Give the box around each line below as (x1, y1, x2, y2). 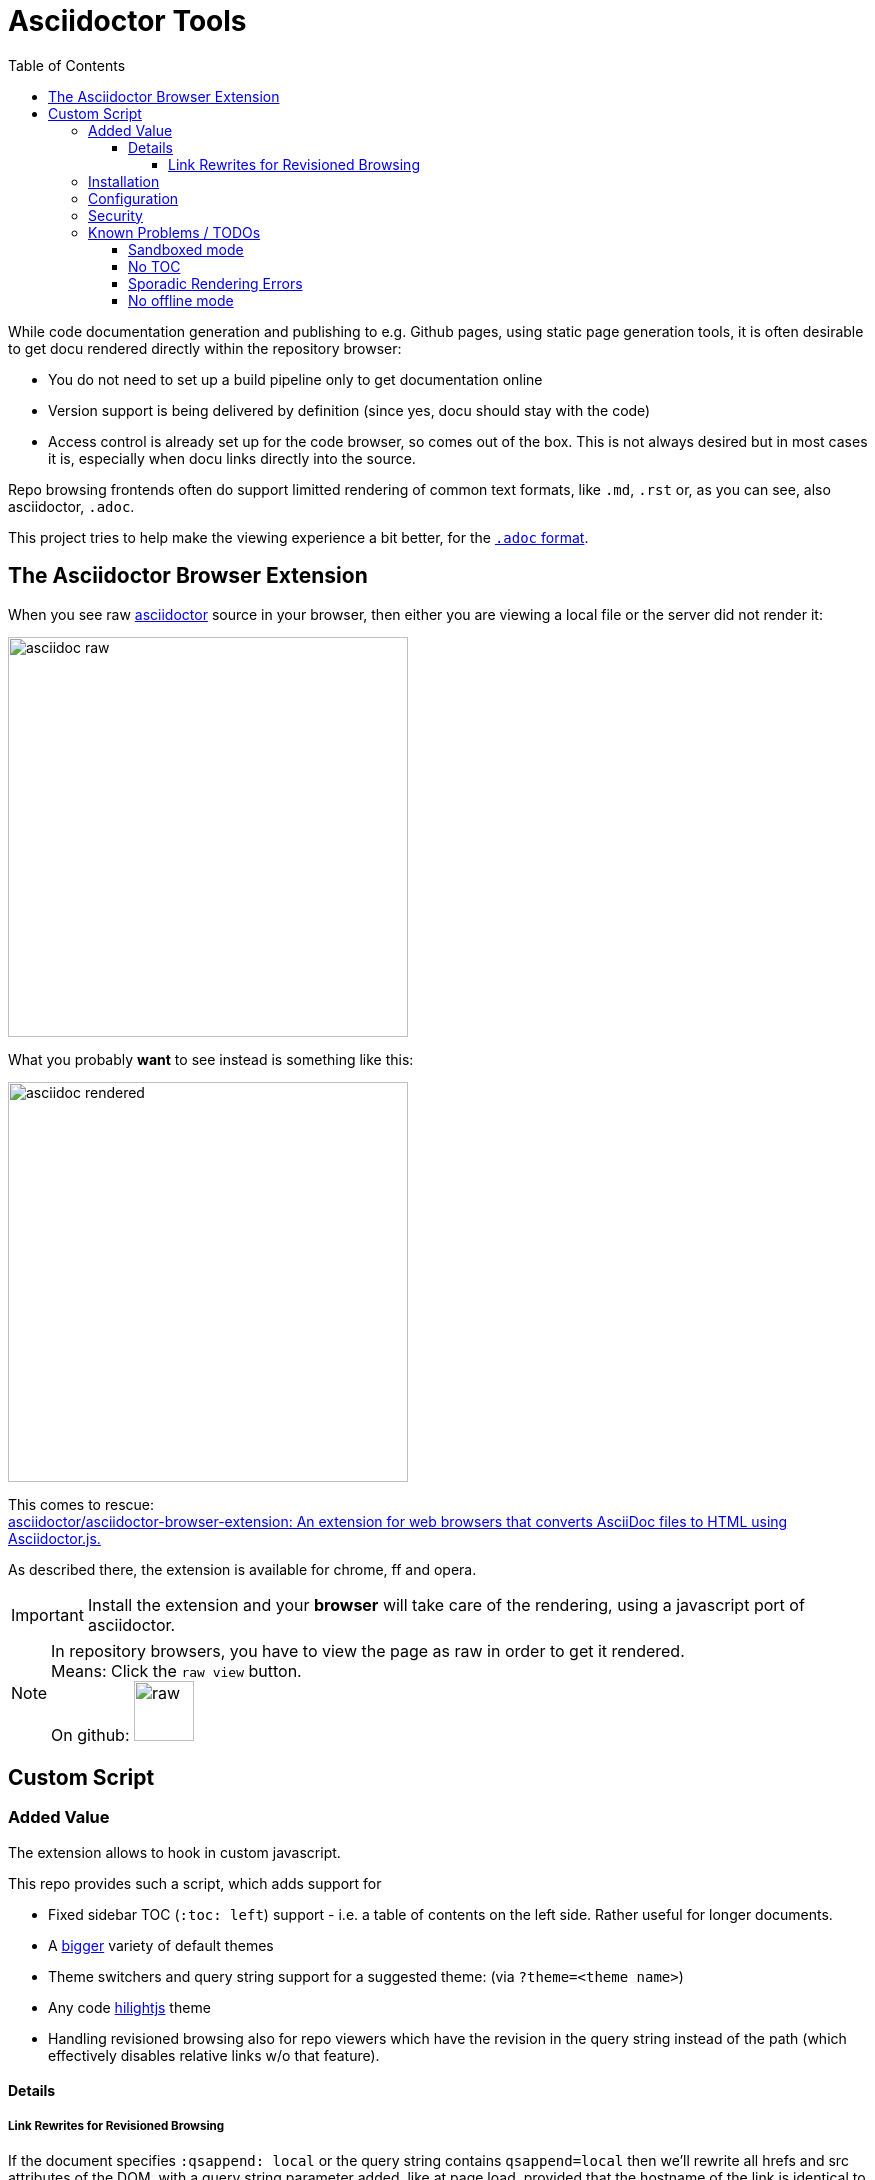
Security (88, 206, 143, 224)
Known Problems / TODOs (88, 223, 261, 241)
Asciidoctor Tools (8, 4, 247, 38)
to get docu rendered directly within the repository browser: (8, 339, 402, 357)
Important (11, 1604, 84, 1625)
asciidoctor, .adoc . (8, 497, 135, 515)
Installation (88, 172, 160, 190)
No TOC (128, 257, 181, 275)
